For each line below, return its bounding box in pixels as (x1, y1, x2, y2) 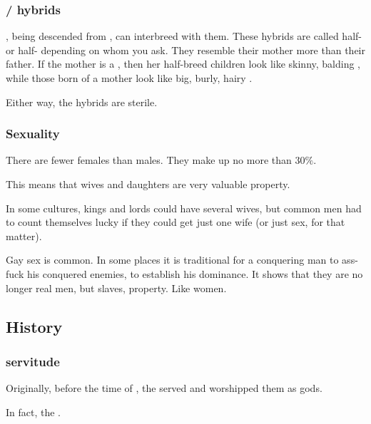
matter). (6, 228, 42, 243)
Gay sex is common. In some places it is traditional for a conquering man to (6, 252, 339, 267)
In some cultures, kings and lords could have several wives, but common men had (6, 200, 362, 215)
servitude (6, 352, 60, 370)
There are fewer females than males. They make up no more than (6, 152, 292, 167)
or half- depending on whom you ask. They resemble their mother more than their (6, 42, 365, 57)
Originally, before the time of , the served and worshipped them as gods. (6, 381, 322, 395)
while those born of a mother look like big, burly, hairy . (6, 71, 253, 85)
